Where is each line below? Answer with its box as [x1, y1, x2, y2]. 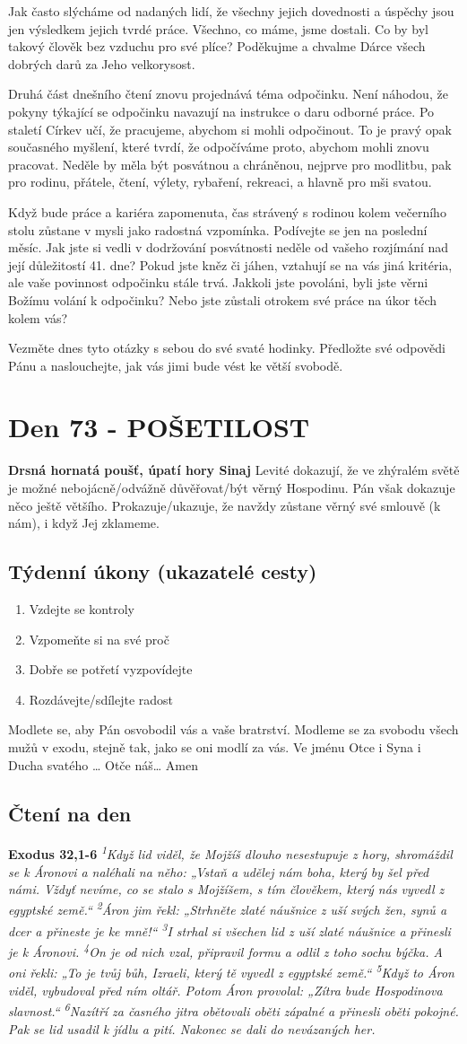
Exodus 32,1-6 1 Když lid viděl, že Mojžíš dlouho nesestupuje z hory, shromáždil [8, 842, 453, 863]
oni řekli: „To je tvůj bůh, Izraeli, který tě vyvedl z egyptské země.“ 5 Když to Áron [8, 961, 454, 982]
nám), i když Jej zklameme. [8, 513, 160, 532]
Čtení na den [8, 799, 132, 827]
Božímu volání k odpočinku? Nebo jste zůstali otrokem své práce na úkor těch [8, 290, 437, 309]
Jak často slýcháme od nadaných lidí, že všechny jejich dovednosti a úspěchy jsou [8, 2, 454, 20]
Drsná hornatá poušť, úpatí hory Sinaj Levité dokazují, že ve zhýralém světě [8, 461, 460, 479]
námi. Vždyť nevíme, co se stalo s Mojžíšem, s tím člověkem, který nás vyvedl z [8, 880, 445, 899]
